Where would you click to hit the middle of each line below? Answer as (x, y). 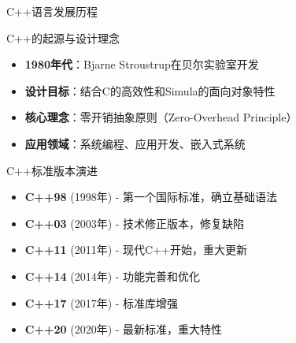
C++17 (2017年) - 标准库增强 (102, 302)
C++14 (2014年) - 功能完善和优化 (113, 276)
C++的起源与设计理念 (63, 37)
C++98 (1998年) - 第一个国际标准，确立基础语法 (151, 197)
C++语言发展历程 (52, 11)
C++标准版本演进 (52, 170)
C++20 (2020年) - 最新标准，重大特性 (124, 329)
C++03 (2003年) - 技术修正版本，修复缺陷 (135, 223)
